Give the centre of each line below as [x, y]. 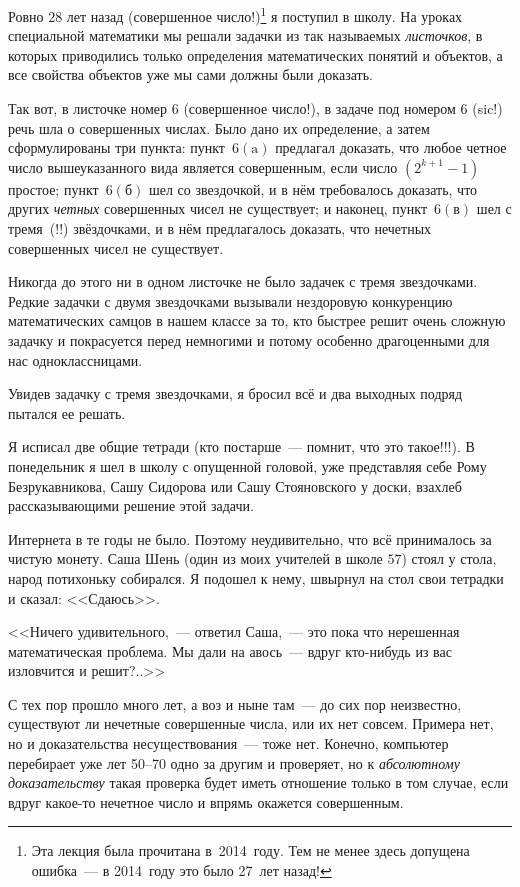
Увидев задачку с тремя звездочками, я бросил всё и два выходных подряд [235, 393]
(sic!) [487, 108]
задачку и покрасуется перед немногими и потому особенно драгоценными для [249, 339]
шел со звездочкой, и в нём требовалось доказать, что [313, 188]
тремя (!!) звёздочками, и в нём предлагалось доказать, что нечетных [220, 228]
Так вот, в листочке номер [88, 108]
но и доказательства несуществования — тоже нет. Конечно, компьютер [228, 743]
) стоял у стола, [449, 558]
